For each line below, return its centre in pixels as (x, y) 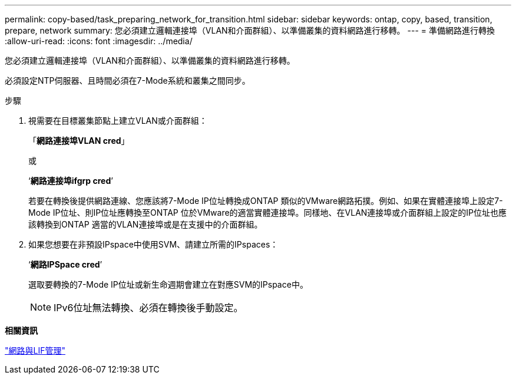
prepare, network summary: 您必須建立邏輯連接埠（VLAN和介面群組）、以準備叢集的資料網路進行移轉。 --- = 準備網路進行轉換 (250, 30)
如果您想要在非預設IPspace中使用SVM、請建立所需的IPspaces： (153, 244)
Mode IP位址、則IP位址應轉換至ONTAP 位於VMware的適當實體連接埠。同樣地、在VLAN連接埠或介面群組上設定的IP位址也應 (268, 212)
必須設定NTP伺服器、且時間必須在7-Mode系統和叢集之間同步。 (128, 80)
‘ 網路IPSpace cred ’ (65, 264)
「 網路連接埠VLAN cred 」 (79, 141)
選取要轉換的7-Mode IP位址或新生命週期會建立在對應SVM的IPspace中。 (168, 284)
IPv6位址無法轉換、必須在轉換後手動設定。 (148, 308)
